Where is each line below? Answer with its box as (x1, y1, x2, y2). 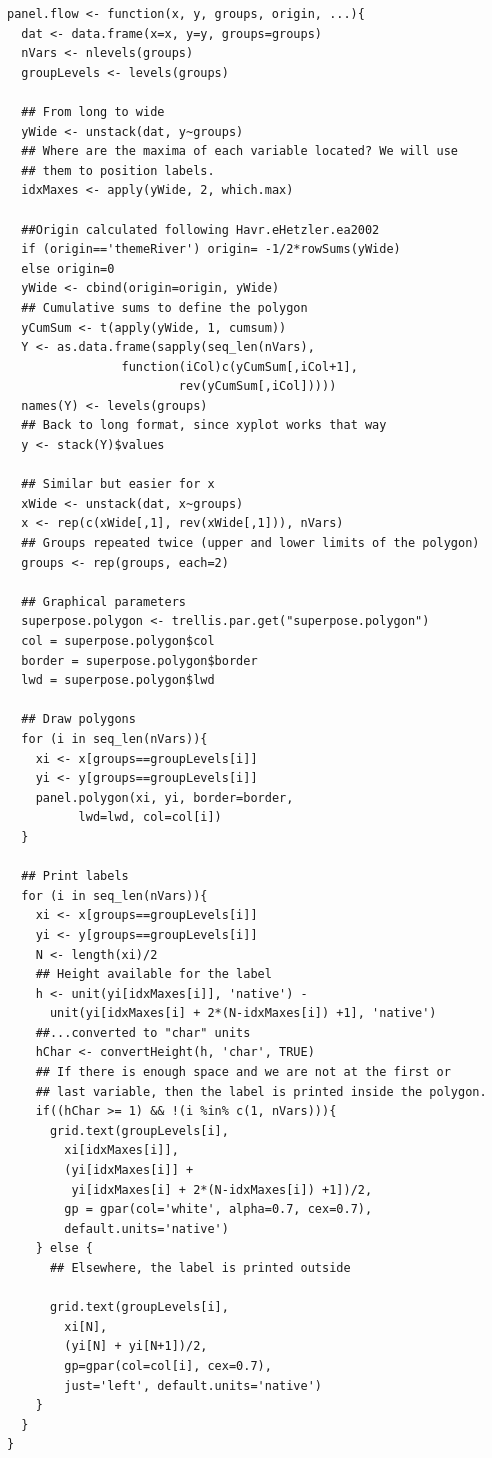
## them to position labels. (21, 163, 215, 178)
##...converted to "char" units (35, 1025, 251, 1040)
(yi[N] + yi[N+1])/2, (64, 1339, 208, 1354)
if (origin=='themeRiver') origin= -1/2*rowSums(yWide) (21, 242, 401, 257)
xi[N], (64, 1319, 108, 1334)
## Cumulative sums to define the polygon (21, 300, 308, 315)
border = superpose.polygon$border (21, 653, 258, 668)
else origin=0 (21, 261, 115, 276)
